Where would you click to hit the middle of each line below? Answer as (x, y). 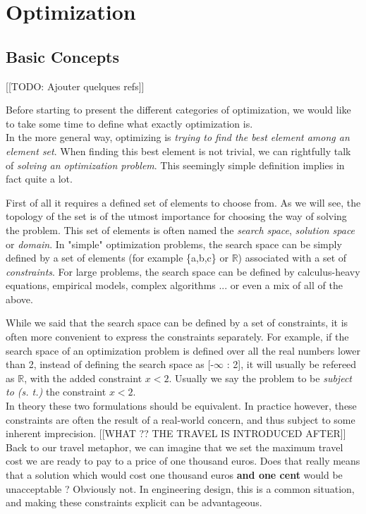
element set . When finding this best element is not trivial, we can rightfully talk (178, 151)
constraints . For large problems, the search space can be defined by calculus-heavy (183, 271)
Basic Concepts (63, 56)
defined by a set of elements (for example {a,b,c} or (117, 258)
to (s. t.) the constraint (56, 392)
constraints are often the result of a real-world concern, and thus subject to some (181, 419)
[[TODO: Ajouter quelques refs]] (75, 86)
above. (19, 299)
